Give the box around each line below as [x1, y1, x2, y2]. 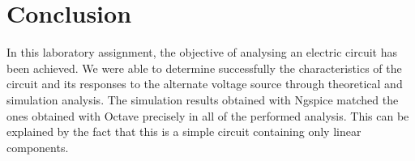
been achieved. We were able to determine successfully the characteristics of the [6, 59, 402, 76]
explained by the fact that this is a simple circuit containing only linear [6, 123, 362, 140]
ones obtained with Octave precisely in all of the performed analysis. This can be [6, 107, 409, 124]
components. [6, 138, 69, 155]
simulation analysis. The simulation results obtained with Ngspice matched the [6, 91, 399, 108]
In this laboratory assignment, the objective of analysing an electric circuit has [6, 44, 397, 61]
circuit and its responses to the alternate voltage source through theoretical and [6, 75, 403, 92]
